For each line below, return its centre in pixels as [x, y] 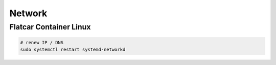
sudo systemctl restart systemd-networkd [73, 50]
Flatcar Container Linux [50, 27]
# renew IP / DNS [42, 42]
